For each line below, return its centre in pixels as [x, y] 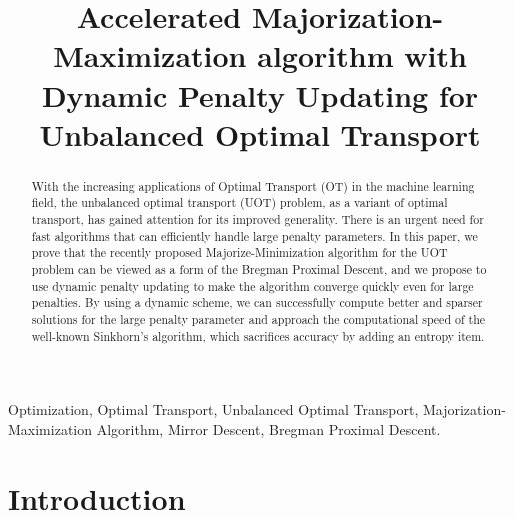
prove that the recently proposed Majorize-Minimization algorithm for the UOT [239, 252]
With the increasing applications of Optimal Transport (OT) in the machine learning [253, 185]
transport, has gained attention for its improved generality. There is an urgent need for [257, 219]
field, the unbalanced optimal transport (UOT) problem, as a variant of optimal [239, 202]
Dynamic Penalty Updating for [260, 94]
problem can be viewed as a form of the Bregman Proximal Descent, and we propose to [259, 269]
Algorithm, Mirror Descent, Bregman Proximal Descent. [268, 428]
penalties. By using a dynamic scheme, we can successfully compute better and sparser [257, 302]
